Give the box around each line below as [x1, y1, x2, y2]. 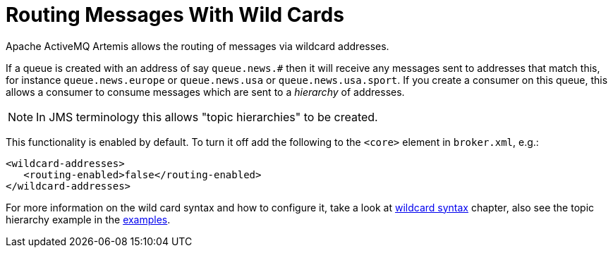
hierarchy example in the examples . [6, 213, 171, 226]
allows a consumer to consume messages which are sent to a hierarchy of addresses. [6, 85, 405, 98]
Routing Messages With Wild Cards [6, 3, 344, 27]
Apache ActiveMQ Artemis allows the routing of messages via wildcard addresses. [6, 39, 389, 52]
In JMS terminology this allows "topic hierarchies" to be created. [36, 109, 378, 124]
